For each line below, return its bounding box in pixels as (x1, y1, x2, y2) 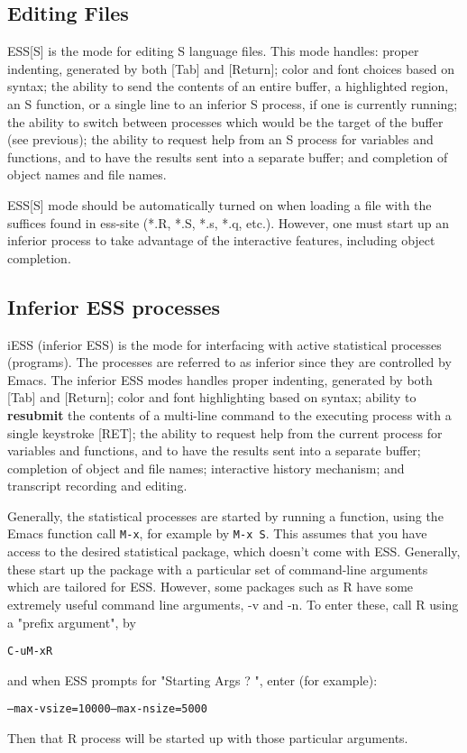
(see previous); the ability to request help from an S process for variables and (7, 130, 434, 149)
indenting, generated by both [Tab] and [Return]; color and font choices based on (7, 59, 454, 78)
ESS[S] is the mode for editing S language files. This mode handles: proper (7, 41, 419, 60)
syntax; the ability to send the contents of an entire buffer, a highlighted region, (7, 77, 449, 96)
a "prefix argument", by (7, 612, 136, 631)
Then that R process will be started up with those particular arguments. (7, 729, 408, 747)
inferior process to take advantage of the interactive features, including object (7, 231, 435, 250)
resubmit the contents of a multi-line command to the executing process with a (7, 405, 452, 424)
